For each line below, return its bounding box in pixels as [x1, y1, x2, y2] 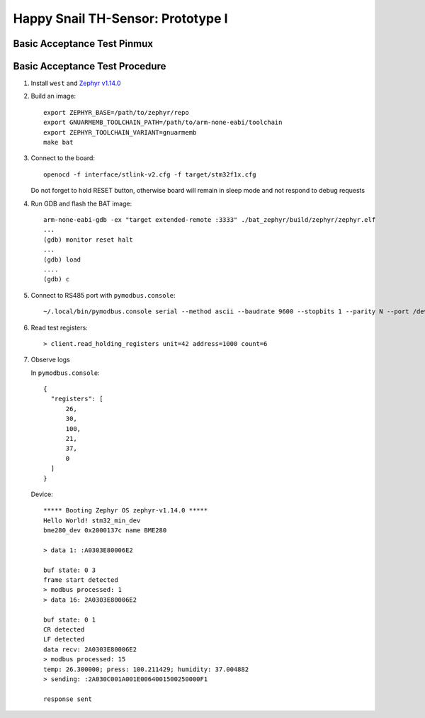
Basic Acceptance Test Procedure [13, 60, 166, 72]
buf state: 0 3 [43, 566, 96, 574]
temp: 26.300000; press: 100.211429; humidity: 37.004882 [43, 665, 249, 673]
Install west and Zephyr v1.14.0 [30, 79, 121, 88]
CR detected [43, 626, 85, 634]
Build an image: [30, 92, 76, 101]
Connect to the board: [30, 154, 96, 162]
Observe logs [30, 355, 70, 364]
